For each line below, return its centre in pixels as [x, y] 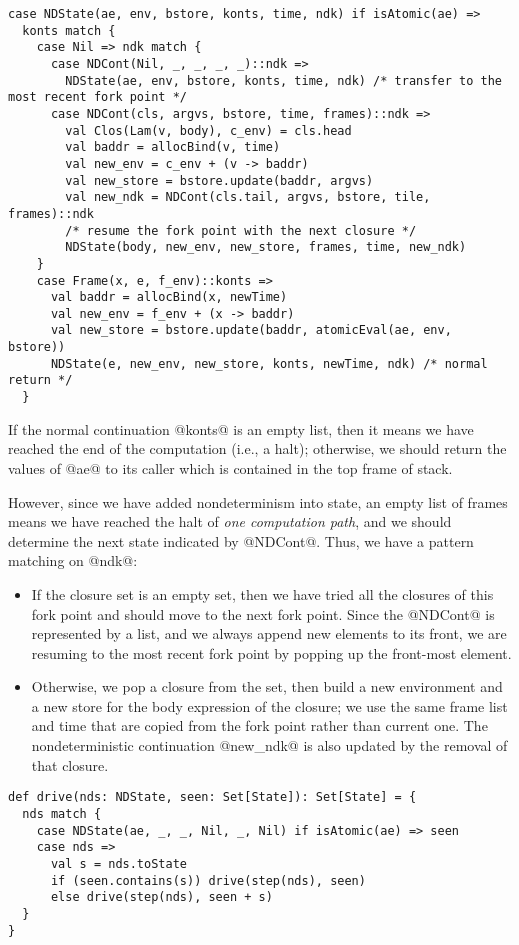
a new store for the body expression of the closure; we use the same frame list [269, 705]
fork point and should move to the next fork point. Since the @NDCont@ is [263, 613]
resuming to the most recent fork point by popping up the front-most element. [271, 652]
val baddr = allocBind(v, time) [173, 147]
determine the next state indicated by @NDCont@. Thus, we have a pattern [241, 540]
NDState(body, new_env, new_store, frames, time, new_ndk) [266, 247]
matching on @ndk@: [73, 560]
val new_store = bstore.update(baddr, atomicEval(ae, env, [251, 330]
